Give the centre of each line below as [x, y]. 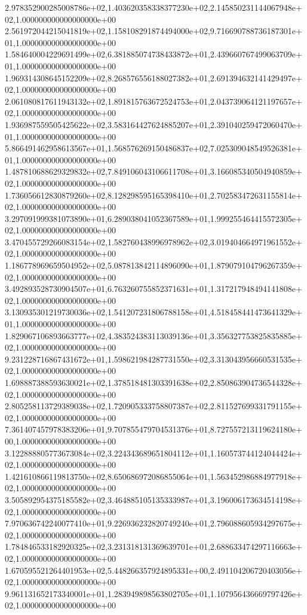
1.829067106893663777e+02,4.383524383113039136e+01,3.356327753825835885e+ [153, 335]
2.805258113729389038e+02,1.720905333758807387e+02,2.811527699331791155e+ [153, 406]
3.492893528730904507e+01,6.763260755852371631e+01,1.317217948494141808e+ [153, 289]
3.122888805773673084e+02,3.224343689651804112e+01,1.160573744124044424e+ [153, 453]
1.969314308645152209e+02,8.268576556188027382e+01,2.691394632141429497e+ [153, 77]
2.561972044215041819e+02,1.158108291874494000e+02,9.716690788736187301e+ [153, 31]
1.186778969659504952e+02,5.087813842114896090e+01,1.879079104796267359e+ [153, 265]
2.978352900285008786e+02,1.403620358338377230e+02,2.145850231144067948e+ [153, 7]
